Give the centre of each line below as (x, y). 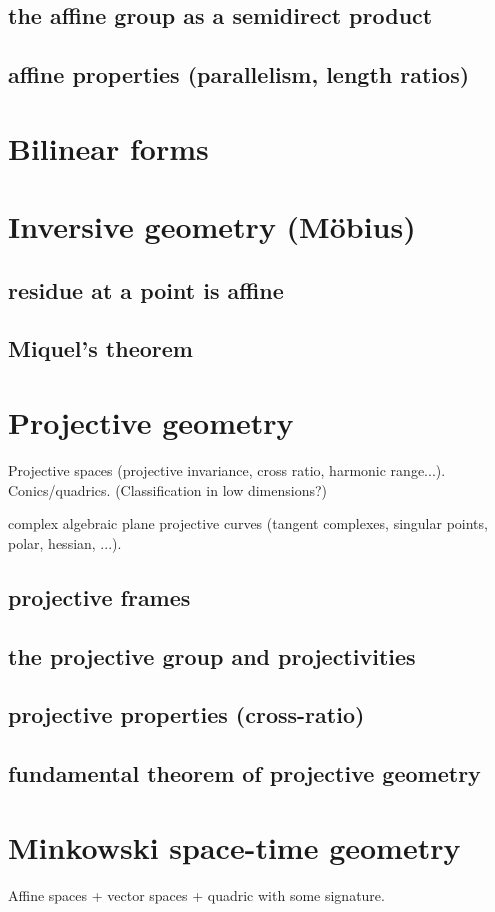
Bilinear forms (108, 147)
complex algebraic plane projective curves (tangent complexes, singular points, (248, 523)
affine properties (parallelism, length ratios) (239, 74)
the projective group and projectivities (212, 655)
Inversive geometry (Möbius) (212, 226)
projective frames (99, 596)
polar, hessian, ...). (65, 542)
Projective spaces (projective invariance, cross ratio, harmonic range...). (227, 470)
